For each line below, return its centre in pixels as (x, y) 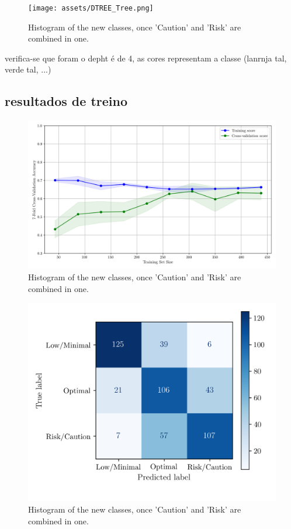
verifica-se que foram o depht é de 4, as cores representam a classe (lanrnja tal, (146, 58)
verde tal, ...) (28, 69)
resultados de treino (66, 101)
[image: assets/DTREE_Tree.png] (91, 8)
